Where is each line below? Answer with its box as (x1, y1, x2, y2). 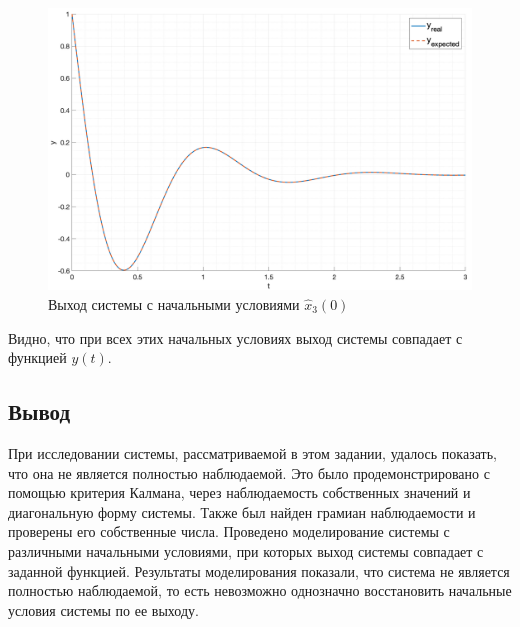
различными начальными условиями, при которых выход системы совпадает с (8, 540, 484, 561)
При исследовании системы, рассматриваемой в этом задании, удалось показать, (8, 442, 497, 463)
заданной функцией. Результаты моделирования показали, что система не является (8, 560, 510, 581)
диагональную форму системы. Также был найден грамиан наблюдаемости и (8, 501, 476, 522)
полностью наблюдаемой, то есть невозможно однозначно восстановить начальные (8, 580, 512, 601)
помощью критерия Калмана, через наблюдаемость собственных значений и (8, 482, 471, 503)
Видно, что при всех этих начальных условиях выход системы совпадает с (8, 327, 463, 348)
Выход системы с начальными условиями (48, 293, 300, 314)
